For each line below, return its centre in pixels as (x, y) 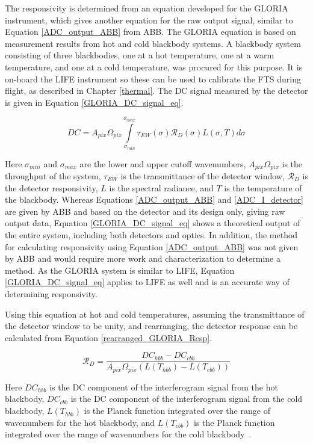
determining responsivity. (51, 293)
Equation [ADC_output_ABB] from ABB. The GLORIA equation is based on (150, 32)
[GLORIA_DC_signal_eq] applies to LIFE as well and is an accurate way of (147, 282)
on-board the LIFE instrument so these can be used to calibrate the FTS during (153, 79)
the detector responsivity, (51, 187)
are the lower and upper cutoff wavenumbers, (163, 163)
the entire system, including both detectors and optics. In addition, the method (151, 235)
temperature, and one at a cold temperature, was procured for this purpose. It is (154, 66)
